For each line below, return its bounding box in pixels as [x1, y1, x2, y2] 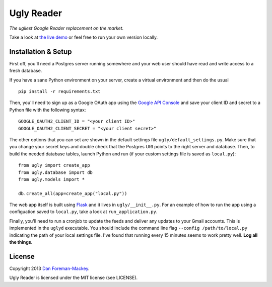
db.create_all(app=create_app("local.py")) [18, 190, 127, 196]
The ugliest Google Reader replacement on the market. [9, 25, 124, 31]
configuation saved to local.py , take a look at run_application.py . [9, 209, 158, 215]
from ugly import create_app [18, 162, 90, 168]
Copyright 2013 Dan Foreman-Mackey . [9, 265, 90, 271]
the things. [9, 239, 33, 245]
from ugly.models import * [18, 176, 85, 182]
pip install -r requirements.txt [18, 88, 101, 94]
